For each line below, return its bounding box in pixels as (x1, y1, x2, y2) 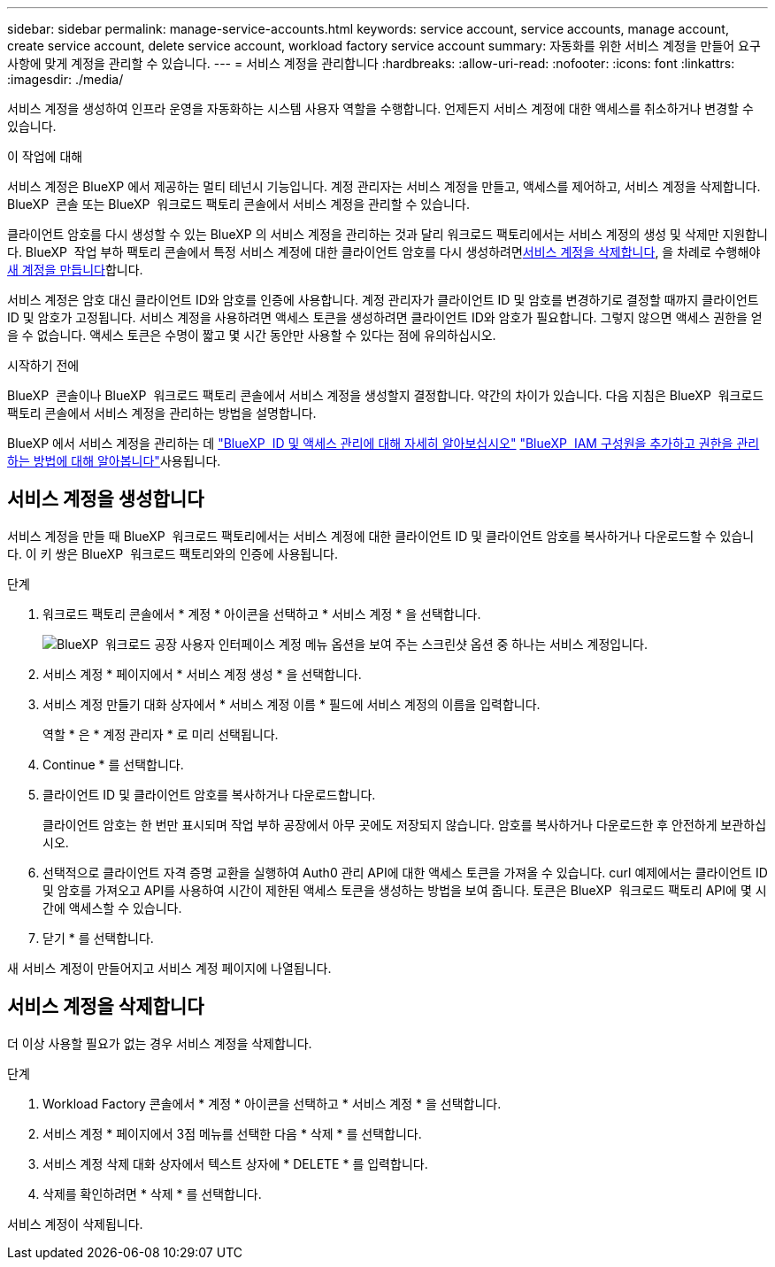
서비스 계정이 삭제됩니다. (7, 1216, 143, 1232)
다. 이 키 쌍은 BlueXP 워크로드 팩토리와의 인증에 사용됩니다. (7, 545, 338, 561)
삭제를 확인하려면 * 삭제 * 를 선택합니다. (42, 1186, 262, 1201)
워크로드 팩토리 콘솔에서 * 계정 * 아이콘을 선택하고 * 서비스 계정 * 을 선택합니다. (42, 606, 481, 622)
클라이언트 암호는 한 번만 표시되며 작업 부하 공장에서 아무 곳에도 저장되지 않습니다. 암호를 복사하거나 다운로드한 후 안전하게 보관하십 (42, 816, 767, 832)
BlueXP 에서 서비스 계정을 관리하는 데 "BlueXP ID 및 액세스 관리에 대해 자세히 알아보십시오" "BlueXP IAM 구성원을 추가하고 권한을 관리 (7, 436, 760, 451)
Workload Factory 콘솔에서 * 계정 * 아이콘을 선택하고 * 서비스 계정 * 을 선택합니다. (42, 1095, 502, 1111)
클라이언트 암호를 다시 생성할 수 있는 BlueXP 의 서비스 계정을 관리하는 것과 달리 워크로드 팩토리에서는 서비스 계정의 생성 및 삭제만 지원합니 (7, 227, 768, 242)
